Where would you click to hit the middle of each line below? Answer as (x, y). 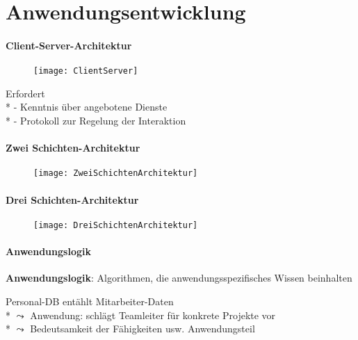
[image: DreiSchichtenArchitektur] (116, 225)
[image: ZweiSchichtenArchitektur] (116, 173)
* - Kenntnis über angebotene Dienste (87, 107)
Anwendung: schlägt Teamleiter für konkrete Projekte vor (153, 315)
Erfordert (25, 93)
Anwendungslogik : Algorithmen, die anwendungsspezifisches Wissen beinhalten (179, 278)
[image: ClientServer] (86, 71)
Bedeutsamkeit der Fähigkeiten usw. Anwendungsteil (143, 329)
